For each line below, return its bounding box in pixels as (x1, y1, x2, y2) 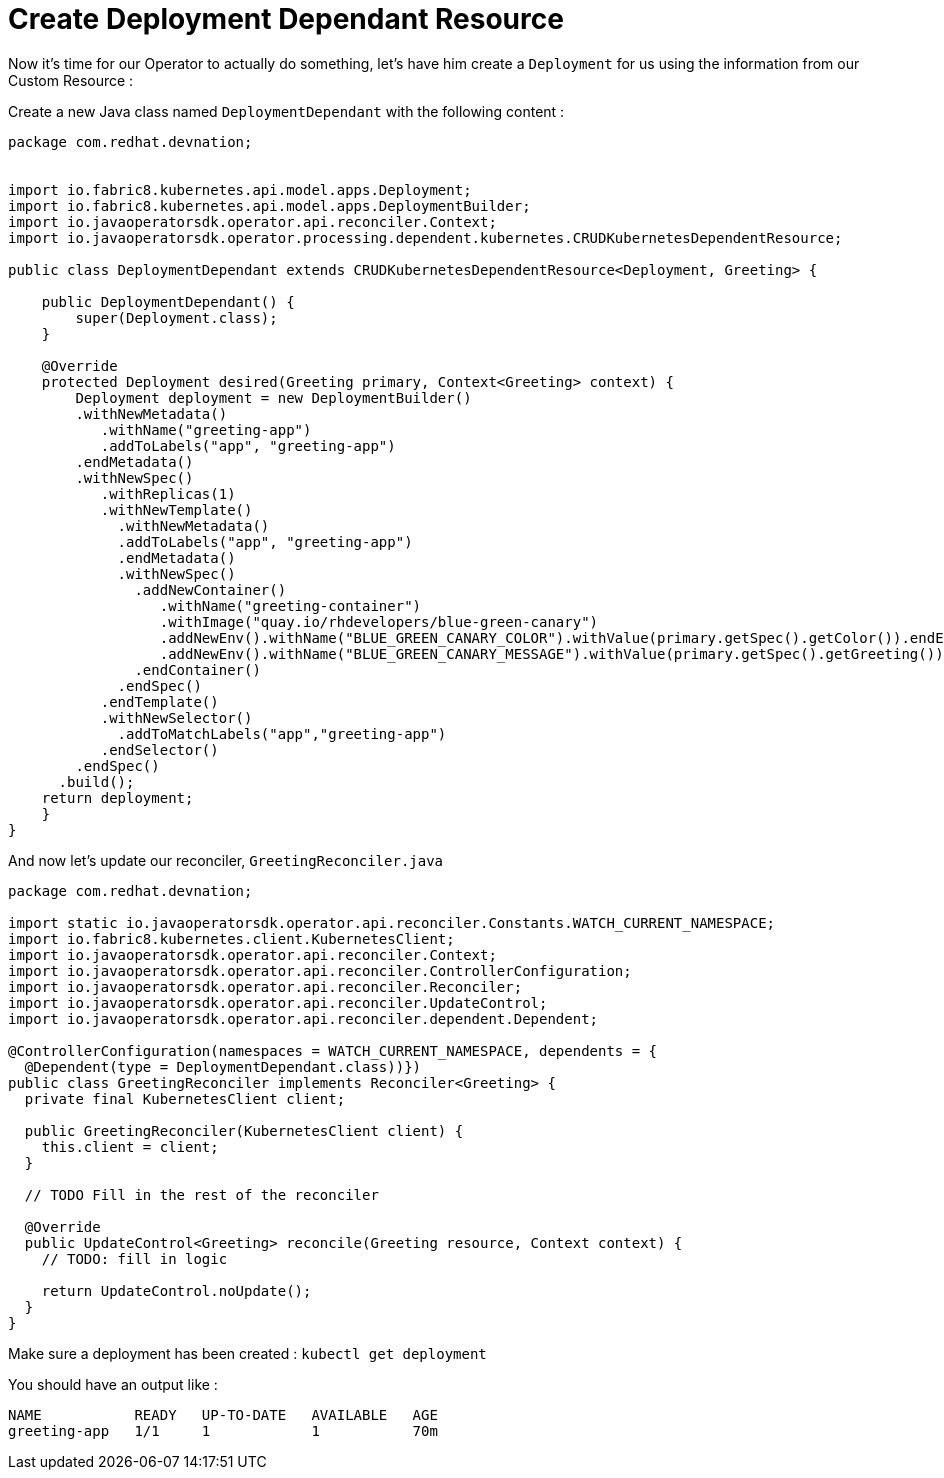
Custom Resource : (8, 71, 134, 89)
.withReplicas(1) (100, 485, 236, 502)
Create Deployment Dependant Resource (8, 2, 564, 36)
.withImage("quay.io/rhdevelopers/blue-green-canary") (159, 613, 599, 630)
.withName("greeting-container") (159, 597, 422, 614)
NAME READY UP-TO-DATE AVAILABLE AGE (8, 1406, 438, 1423)
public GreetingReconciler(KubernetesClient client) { (24, 1122, 464, 1139)
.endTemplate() (100, 693, 219, 710)
